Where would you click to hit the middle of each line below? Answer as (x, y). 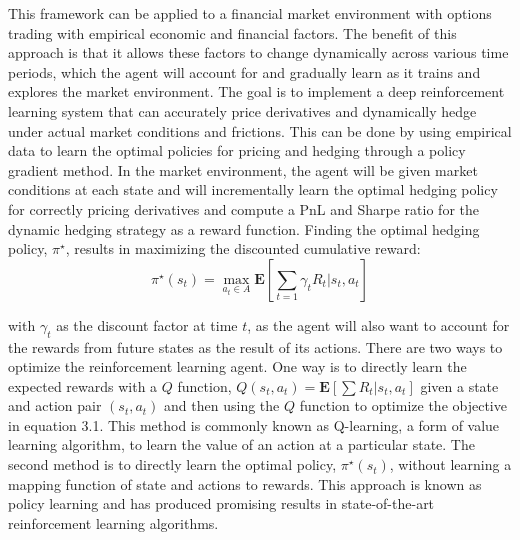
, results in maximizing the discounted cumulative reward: (243, 248)
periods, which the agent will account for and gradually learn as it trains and (244, 71)
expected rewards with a (83, 385)
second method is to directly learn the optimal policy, (172, 464)
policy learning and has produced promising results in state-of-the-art (221, 503)
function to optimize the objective (403, 405)
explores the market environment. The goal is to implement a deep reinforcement (256, 91)
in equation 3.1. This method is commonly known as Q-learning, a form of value (254, 424)
